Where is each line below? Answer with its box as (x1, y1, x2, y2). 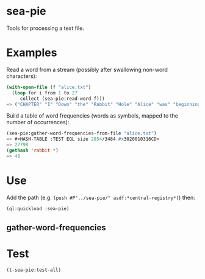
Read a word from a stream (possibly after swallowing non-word (6, 66, 168, 73)
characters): (6, 72, 37, 80)
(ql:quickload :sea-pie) (6, 205, 70, 211)
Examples (6, 46, 57, 60)
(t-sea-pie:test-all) (6, 267, 62, 273)
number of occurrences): (6, 119, 70, 126)
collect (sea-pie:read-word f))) (20, 96, 105, 102)
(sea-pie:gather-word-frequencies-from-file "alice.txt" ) (6, 130, 157, 136)
